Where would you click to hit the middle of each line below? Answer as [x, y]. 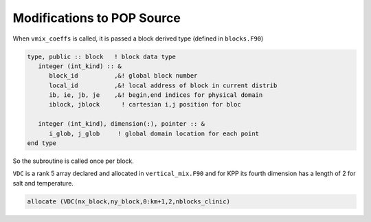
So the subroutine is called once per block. [73, 161]
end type [42, 143]
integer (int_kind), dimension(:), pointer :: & [122, 124]
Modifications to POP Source [97, 18]
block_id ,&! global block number [123, 76]
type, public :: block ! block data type [102, 56]
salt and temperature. [43, 183]
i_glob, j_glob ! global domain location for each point [154, 133]
